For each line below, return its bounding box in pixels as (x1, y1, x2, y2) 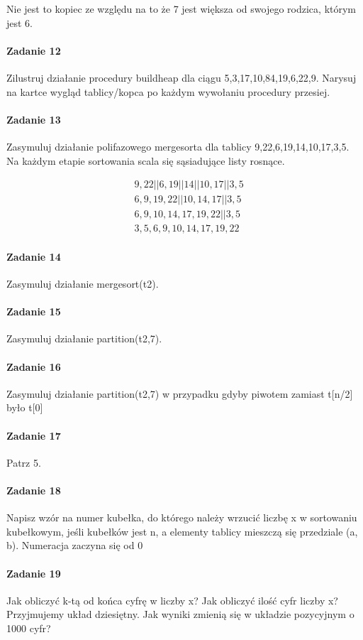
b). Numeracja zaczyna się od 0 (6, 538, 143, 553)
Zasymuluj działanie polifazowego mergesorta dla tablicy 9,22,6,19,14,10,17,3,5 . (6, 139, 350, 153)
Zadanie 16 (6, 359, 61, 374)
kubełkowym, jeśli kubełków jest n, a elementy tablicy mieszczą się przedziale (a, (6, 524, 358, 538)
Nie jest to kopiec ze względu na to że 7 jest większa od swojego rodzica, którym (6, 1, 357, 16)
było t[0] (6, 400, 43, 415)
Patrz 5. (6, 455, 41, 470)
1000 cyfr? (6, 621, 51, 635)
